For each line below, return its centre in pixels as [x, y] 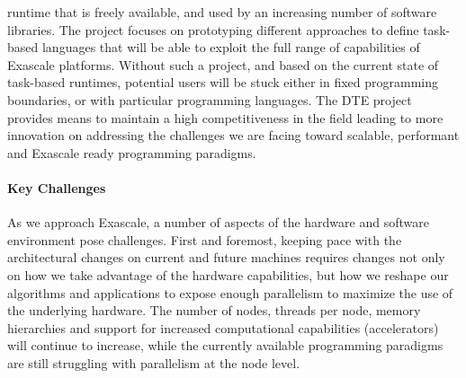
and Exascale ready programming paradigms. [132, 152]
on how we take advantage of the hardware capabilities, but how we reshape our [228, 274]
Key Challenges [57, 187]
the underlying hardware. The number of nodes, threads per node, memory [214, 310]
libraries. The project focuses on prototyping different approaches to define [213, 29]
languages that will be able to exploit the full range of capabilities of [231, 47]
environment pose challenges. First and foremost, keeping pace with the [205, 239]
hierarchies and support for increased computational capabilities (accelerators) [223, 327]
